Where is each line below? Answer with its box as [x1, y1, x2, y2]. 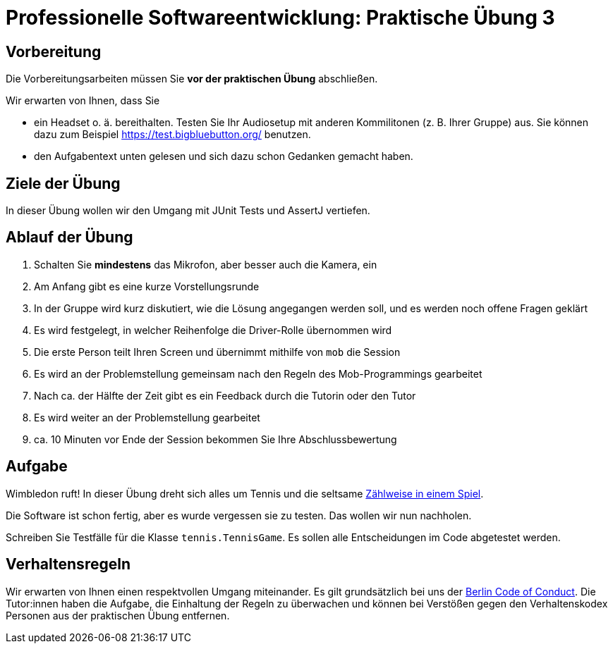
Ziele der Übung [6, 174, 121, 192]
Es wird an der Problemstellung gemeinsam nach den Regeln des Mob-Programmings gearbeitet [34, 367, 482, 380]
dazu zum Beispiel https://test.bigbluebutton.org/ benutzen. [34, 128, 311, 141]
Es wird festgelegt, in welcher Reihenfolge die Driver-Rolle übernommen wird [34, 323, 392, 336]
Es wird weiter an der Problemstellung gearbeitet [34, 411, 260, 424]
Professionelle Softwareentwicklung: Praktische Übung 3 [6, 6, 555, 30]
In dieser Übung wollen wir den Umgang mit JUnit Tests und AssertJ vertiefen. [6, 204, 370, 217]
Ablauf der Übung [6, 228, 133, 247]
